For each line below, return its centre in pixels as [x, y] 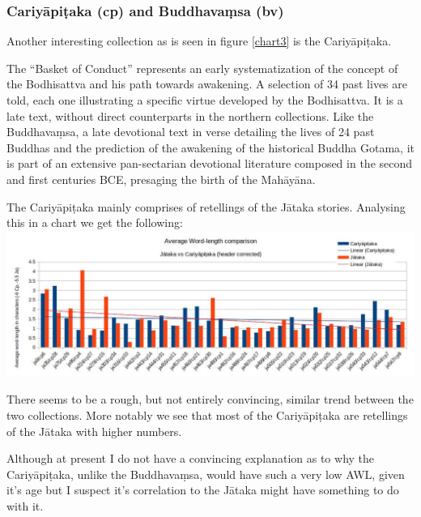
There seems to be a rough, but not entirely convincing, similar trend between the [210, 399]
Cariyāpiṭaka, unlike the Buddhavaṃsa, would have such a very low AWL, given [206, 474]
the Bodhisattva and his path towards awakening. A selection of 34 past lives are [207, 84]
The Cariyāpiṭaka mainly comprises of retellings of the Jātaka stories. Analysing [206, 206]
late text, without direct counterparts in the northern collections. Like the [190, 115]
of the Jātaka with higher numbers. [94, 431]
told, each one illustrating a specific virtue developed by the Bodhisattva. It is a [205, 100]
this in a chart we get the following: [95, 222]
